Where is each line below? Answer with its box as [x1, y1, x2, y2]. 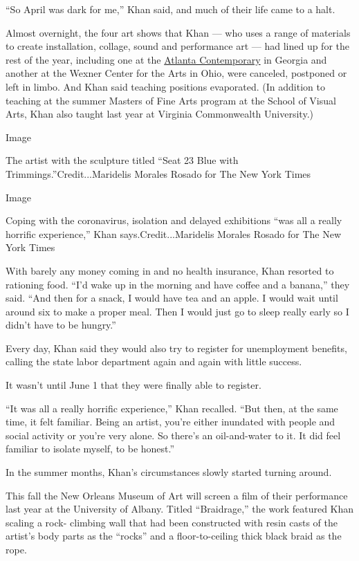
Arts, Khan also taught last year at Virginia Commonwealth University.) [6, 107, 313, 121]
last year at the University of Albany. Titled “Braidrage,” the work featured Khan [6, 502, 354, 516]
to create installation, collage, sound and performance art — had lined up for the [6, 39, 349, 53]
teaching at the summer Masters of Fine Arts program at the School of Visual [6, 93, 336, 107]
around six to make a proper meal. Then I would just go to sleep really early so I [6, 304, 349, 318]
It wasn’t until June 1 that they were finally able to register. [6, 378, 261, 392]
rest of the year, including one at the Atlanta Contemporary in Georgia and [6, 52, 327, 66]
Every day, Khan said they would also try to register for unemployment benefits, [6, 340, 347, 355]
